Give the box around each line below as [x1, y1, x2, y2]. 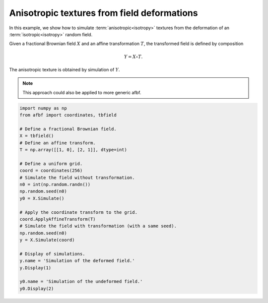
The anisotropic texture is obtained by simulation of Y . [9, 66, 120, 72]
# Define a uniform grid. [19, 161, 83, 166]
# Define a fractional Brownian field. [19, 126, 117, 131]
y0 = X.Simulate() [19, 195, 65, 201]
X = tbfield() [19, 133, 54, 139]
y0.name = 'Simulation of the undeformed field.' [19, 279, 143, 285]
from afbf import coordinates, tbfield [19, 112, 117, 118]
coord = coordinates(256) [19, 168, 83, 174]
